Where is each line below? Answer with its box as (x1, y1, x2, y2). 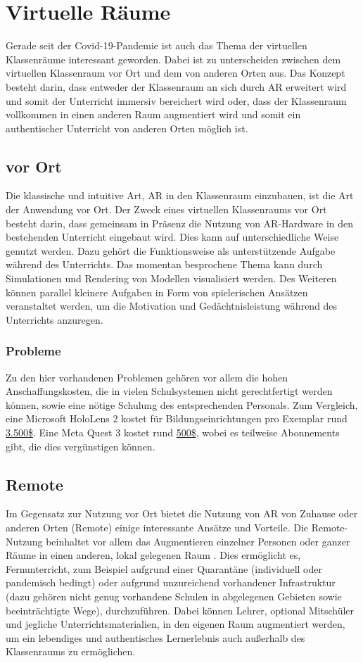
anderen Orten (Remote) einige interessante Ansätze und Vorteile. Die (6, 520, 309, 534)
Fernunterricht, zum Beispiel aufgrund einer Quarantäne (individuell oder (6, 561, 322, 576)
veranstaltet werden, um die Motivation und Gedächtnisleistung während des (6, 298, 338, 313)
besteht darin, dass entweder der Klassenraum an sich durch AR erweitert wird (6, 79, 347, 94)
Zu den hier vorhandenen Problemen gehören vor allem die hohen (6, 370, 288, 384)
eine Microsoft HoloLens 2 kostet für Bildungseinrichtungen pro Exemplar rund (6, 411, 348, 426)
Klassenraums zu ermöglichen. (6, 644, 136, 659)
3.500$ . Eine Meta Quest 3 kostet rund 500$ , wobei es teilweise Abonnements (6, 425, 340, 440)
